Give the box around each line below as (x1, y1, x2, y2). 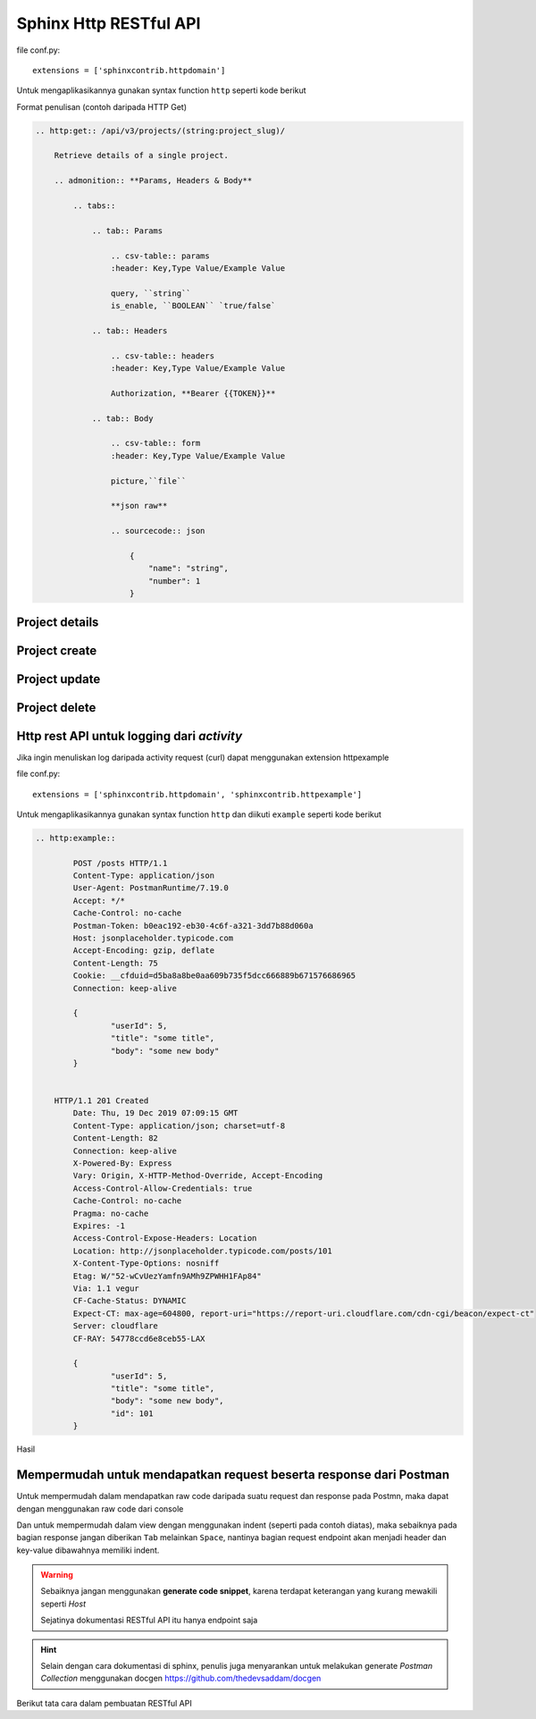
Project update (16, 671, 101, 687)
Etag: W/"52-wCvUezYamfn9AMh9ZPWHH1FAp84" (72, 1270, 263, 1281)
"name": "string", (147, 563, 230, 574)
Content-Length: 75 (72, 957, 158, 968)
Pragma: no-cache (72, 1208, 149, 1218)
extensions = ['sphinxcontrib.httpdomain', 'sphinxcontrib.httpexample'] (32, 789, 363, 799)
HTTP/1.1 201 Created (54, 1096, 149, 1106)
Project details (16, 614, 99, 629)
